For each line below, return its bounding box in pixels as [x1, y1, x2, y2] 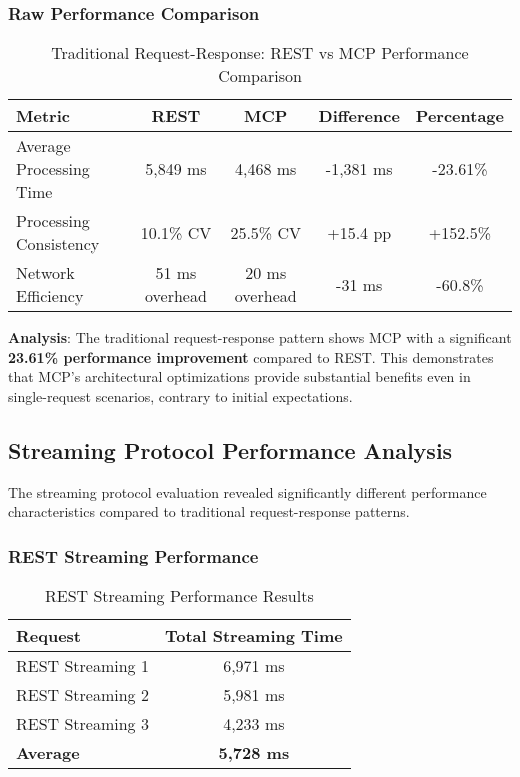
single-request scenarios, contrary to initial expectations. [8, 386, 353, 406]
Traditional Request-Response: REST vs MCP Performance [51, 41, 469, 65]
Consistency [16, 232, 100, 256]
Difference [318, 104, 400, 128]
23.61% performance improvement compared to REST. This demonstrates [8, 346, 494, 367]
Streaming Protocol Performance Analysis [8, 434, 453, 465]
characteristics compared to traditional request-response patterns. [8, 501, 410, 522]
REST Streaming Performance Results [44, 584, 314, 608]
